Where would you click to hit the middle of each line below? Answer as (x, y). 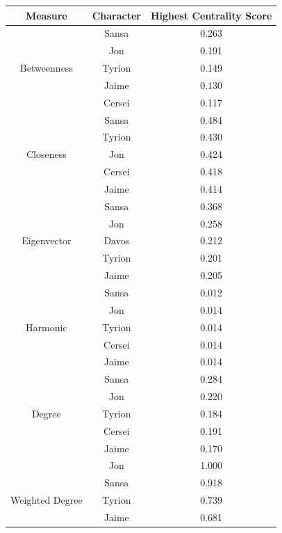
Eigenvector (47, 240)
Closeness (46, 154)
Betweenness (46, 68)
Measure (46, 15)
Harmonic (47, 327)
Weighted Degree (47, 500)
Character (116, 15)
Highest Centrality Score (211, 15)
